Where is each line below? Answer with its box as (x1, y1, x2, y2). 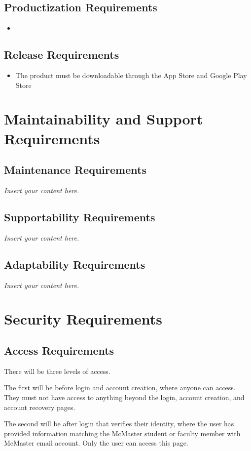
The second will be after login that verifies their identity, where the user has (4, 418, 234, 429)
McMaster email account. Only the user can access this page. (4, 438, 188, 448)
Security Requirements (4, 309, 162, 329)
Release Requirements (4, 47, 119, 62)
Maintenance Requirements (4, 162, 146, 177)
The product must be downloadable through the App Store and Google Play (15, 70, 247, 80)
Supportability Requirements (4, 209, 155, 224)
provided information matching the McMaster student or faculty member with (4, 428, 241, 438)
